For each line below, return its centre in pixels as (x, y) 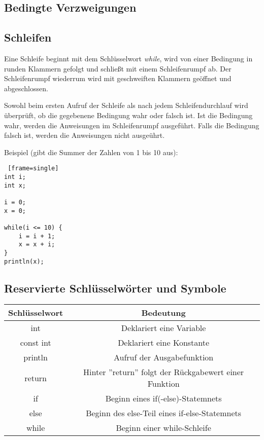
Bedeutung (163, 313)
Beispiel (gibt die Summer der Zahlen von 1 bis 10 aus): (91, 152)
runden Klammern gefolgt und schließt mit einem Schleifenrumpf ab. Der (118, 68)
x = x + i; (37, 245)
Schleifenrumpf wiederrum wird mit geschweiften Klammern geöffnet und (118, 78)
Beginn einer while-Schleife (163, 428)
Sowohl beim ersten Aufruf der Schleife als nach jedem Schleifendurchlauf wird (126, 105)
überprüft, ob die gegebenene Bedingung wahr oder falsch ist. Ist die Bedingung (128, 115)
